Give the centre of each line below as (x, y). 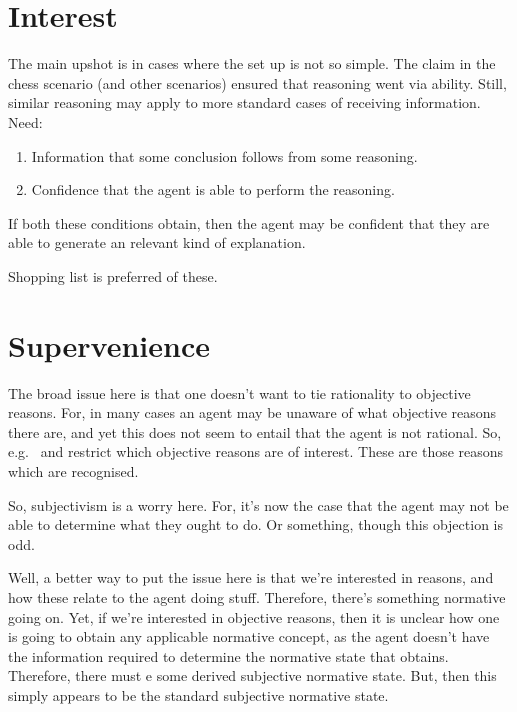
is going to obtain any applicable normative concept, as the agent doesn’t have (249, 636)
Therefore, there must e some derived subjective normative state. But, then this (252, 675)
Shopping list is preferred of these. (113, 275)
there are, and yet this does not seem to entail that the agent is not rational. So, (255, 431)
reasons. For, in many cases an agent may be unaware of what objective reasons (252, 412)
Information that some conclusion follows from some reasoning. (224, 155)
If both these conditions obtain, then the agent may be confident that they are (249, 222)
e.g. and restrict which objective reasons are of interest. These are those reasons (256, 451)
